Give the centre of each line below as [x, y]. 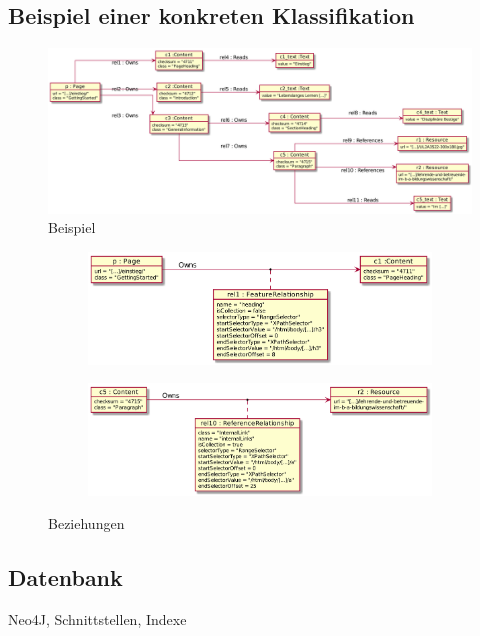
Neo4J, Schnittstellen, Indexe [97, 618]
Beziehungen [86, 523]
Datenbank [65, 577]
